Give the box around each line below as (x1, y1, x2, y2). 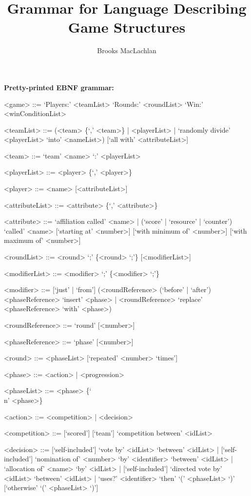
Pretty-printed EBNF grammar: (4, 82, 114, 92)
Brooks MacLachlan (97, 45, 156, 56)
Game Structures (68, 17, 186, 37)
